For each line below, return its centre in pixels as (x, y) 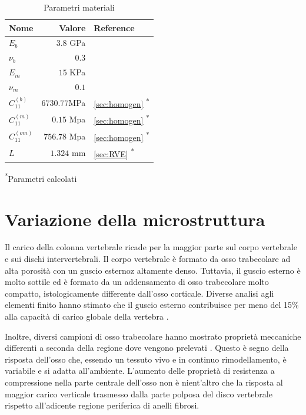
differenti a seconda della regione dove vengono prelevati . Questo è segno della (147, 348)
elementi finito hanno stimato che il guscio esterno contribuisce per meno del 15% (152, 305)
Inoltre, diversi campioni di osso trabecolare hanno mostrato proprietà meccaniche (153, 336)
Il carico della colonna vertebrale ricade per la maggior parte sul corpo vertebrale (151, 247)
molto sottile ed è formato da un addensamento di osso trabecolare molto (137, 282)
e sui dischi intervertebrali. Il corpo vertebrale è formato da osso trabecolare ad (148, 259)
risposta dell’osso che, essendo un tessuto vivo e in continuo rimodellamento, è (146, 359)
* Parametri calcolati (41, 177)
